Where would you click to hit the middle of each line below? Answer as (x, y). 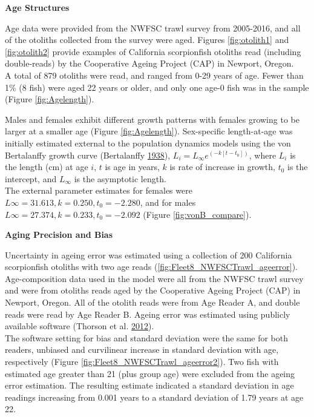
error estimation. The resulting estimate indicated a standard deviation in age (149, 385)
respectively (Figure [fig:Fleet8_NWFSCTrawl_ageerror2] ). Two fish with (142, 362)
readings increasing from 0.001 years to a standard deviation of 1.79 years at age (154, 397)
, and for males (168, 202)
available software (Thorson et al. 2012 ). (80, 326)
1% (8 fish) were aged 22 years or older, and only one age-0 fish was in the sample (157, 87)
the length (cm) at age (47, 167)
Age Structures (37, 7)
